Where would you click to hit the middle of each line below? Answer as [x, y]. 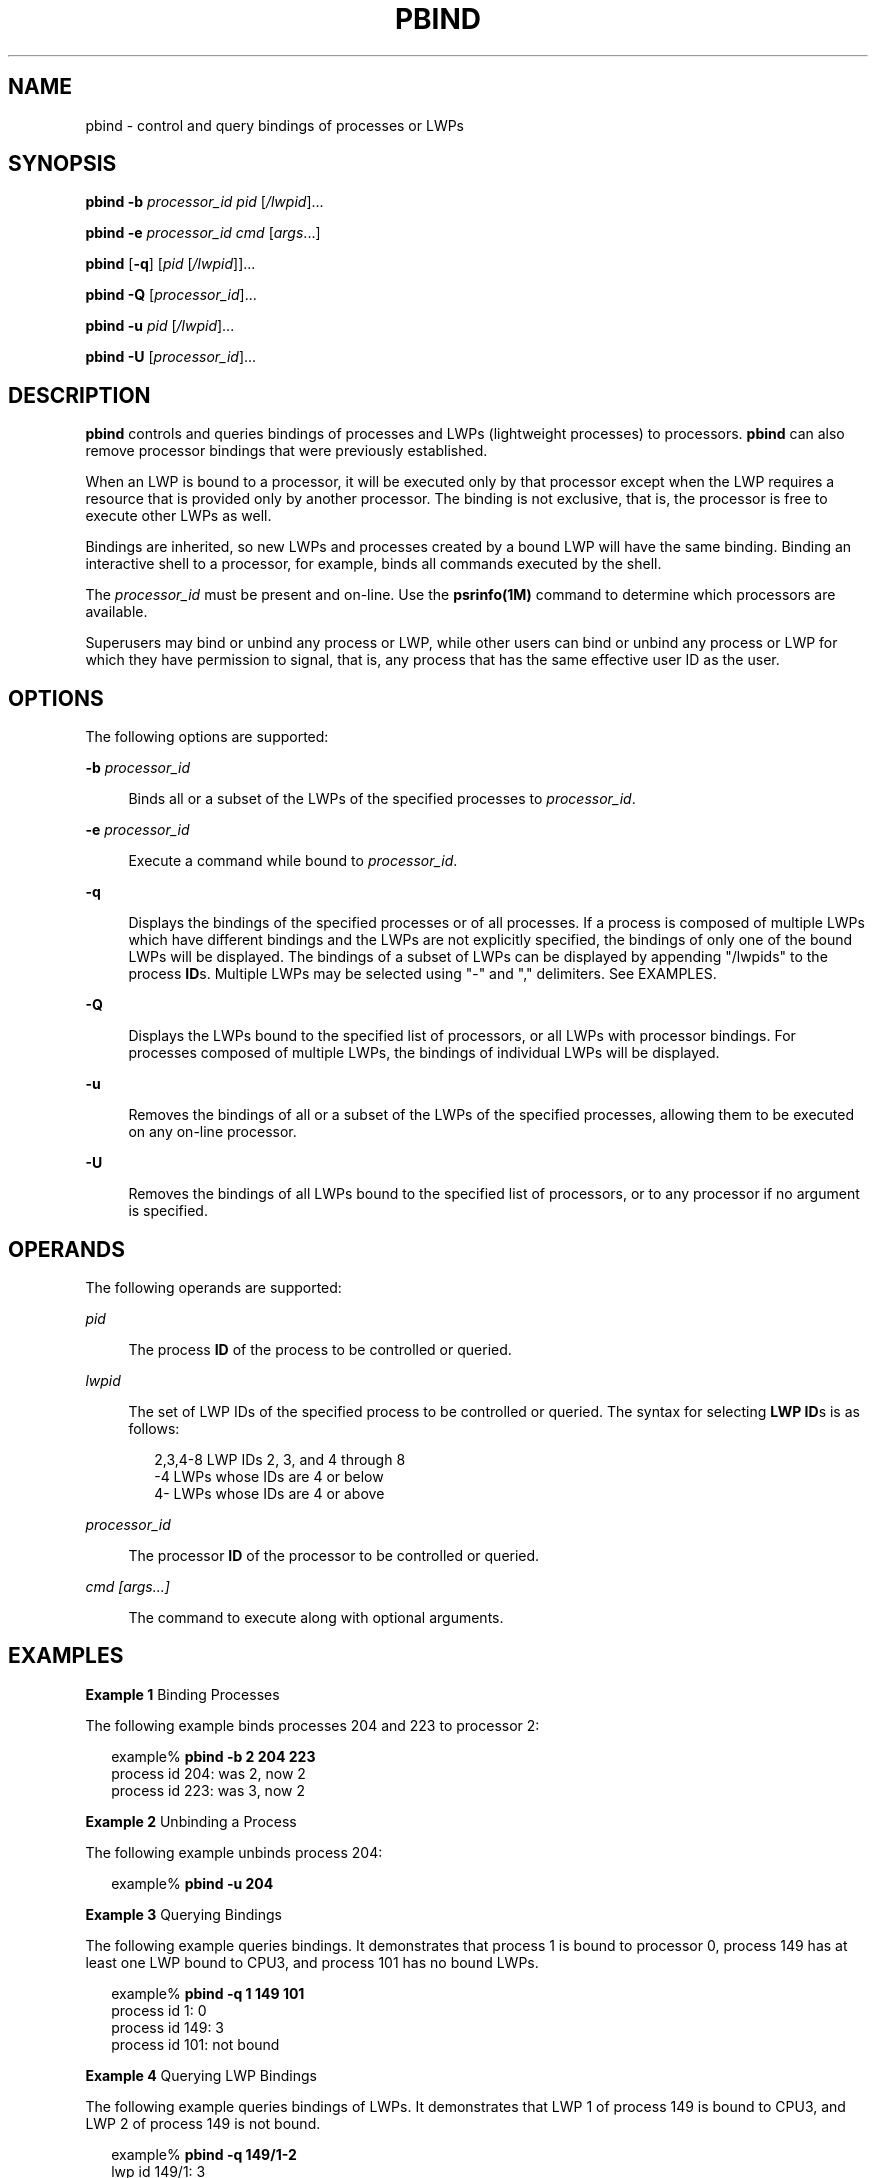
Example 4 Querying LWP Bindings [201, 2075]
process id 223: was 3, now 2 [208, 1790]
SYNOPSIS [62, 164]
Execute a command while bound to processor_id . [293, 861]
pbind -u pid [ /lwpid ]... [160, 326]
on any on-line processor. [212, 1132]
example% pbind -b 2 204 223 [213, 1756]
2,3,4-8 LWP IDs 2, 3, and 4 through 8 [280, 1459]
